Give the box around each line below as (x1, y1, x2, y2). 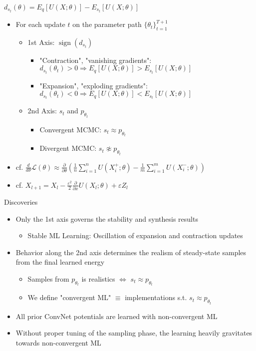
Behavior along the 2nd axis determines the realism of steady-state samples (15, 247, 247, 257)
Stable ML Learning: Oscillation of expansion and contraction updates (27, 230, 243, 241)
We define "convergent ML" (27, 292, 111, 303)
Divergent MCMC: (39, 143, 97, 153)
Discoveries (4, 197, 38, 207)
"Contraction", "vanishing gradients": (39, 54, 152, 65)
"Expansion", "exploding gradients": (39, 80, 148, 90)
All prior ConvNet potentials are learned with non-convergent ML (15, 311, 218, 321)
